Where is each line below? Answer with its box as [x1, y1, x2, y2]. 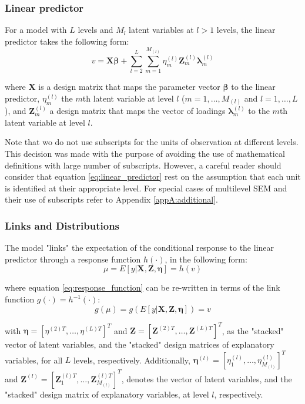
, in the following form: [165, 253, 247, 265]
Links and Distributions [5, 218, 120, 233]
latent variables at [129, 23, 194, 36]
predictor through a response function [5, 253, 141, 265]
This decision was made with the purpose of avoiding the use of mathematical [5, 147, 285, 160]
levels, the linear [216, 23, 276, 36]
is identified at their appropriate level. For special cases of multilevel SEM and [5, 181, 287, 194]
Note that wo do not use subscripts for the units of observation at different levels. [5, 136, 299, 148]
